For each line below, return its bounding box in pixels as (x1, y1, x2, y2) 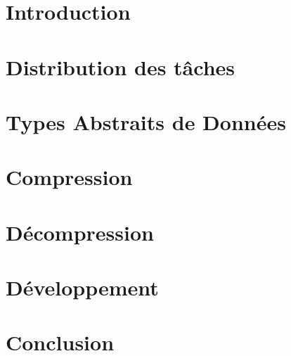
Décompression (6, 217, 154, 246)
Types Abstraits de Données (6, 107, 286, 136)
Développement (6, 273, 159, 302)
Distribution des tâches (6, 52, 235, 81)
